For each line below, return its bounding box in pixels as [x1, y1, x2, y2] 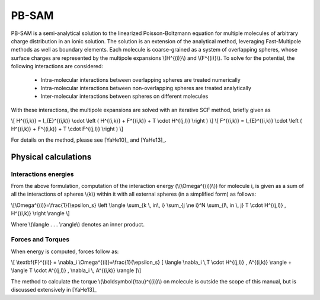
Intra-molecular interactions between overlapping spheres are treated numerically [40, 76, 241, 83]
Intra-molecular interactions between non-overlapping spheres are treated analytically [40, 84, 252, 91]
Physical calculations [11, 152, 92, 162]
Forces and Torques [11, 235, 70, 244]
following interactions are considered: [11, 63, 104, 70]
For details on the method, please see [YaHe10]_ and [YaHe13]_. [11, 136, 167, 143]
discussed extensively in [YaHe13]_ [11, 286, 97, 293]
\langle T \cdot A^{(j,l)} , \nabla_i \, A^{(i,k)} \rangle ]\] [11, 267, 142, 274]
